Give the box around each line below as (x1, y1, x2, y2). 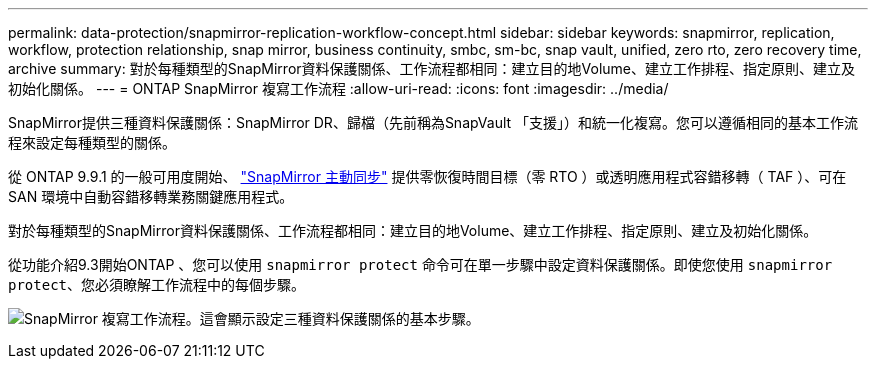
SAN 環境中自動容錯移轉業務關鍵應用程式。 (8, 188, 294, 205)
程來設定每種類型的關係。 (8, 134, 176, 151)
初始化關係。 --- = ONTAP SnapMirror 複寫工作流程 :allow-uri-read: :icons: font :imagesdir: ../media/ (8, 80, 669, 97)
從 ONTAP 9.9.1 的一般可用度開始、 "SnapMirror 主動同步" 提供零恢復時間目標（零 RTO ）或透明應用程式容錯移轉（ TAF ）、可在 (8, 168, 847, 185)
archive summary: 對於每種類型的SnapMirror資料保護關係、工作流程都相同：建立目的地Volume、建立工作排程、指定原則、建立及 (8, 60, 855, 77)
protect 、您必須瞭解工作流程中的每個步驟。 (8, 276, 306, 293)
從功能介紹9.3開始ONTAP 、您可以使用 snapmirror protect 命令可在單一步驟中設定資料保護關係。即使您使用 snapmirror (8, 256, 833, 273)
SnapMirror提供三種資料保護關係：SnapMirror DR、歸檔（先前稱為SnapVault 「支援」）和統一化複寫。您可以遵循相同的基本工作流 (8, 114, 859, 131)
